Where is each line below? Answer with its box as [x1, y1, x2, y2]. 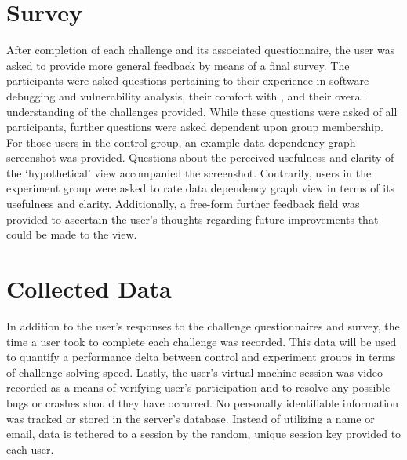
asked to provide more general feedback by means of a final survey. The [6, 57, 350, 73]
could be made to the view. [6, 226, 137, 243]
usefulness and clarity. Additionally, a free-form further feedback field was [6, 195, 360, 212]
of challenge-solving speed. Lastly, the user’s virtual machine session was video [6, 363, 383, 380]
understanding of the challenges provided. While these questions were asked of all [6, 103, 398, 119]
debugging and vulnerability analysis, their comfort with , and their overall [6, 87, 367, 104]
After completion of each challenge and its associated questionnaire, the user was [6, 42, 395, 58]
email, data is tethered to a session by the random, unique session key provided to [6, 425, 402, 442]
